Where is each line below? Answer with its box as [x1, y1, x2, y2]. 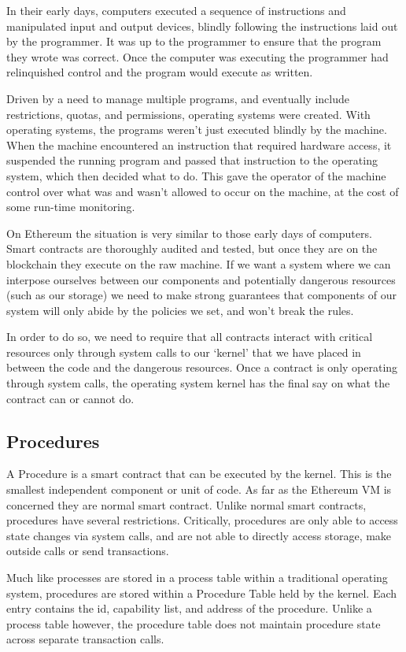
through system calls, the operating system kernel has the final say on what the [6, 375, 390, 391]
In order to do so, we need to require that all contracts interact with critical [6, 328, 373, 345]
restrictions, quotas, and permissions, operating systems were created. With [6, 106, 371, 122]
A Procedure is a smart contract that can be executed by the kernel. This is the [6, 465, 392, 482]
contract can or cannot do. [6, 390, 135, 406]
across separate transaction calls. [6, 631, 164, 647]
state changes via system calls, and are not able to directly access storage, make [6, 527, 392, 543]
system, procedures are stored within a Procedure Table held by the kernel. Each [6, 584, 397, 601]
